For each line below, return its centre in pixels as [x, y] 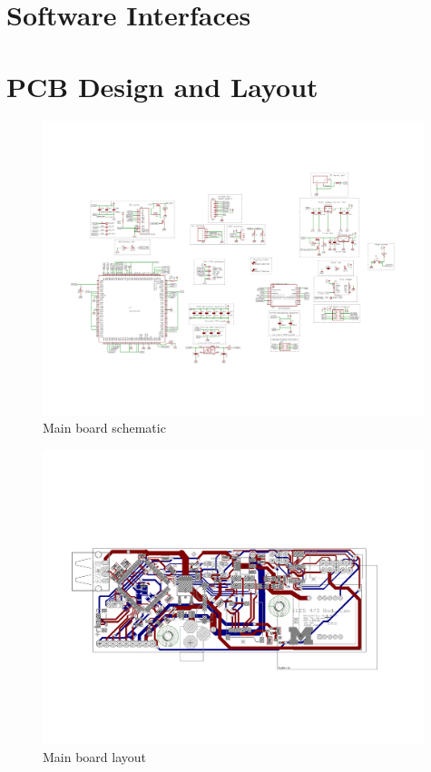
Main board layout [95, 756]
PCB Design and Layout [162, 86]
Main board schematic [104, 428]
